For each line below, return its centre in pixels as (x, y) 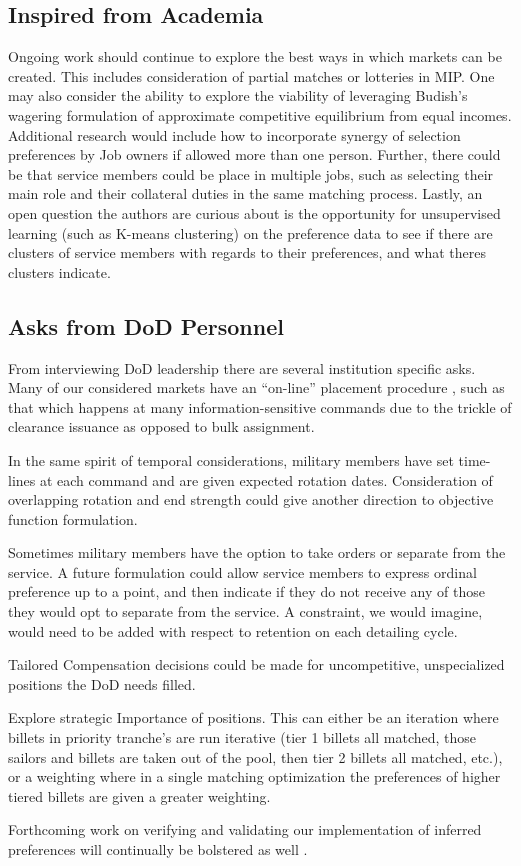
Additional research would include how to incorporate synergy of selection (234, 134)
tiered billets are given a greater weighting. (139, 795)
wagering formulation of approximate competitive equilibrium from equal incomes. (260, 114)
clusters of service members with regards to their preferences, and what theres (247, 252)
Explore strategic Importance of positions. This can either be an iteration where (253, 717)
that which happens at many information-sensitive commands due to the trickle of (260, 406)
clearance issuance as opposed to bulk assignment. (161, 426)
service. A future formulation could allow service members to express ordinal (242, 571)
